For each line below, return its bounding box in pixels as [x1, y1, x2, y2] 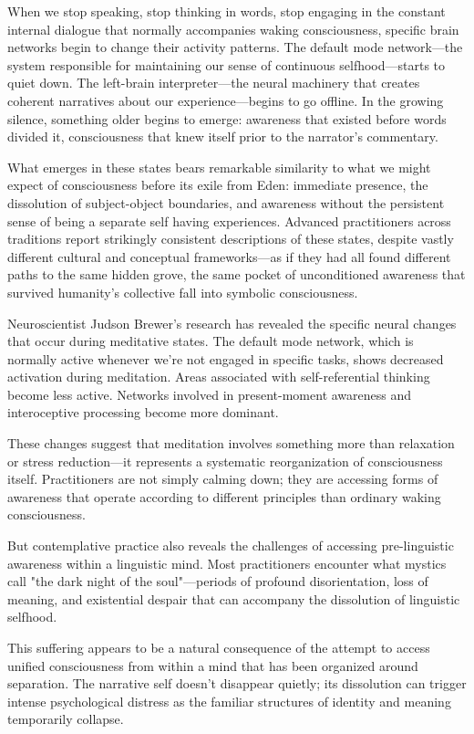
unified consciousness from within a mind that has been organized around [7, 655, 418, 675]
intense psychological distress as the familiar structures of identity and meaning [7, 691, 451, 710]
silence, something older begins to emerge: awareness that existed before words [7, 109, 447, 128]
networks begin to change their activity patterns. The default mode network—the [7, 37, 463, 57]
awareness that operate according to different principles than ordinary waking [7, 487, 441, 506]
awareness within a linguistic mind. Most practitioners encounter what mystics [7, 553, 447, 572]
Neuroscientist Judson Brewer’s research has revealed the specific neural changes [7, 313, 457, 332]
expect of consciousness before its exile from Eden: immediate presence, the [7, 175, 428, 194]
